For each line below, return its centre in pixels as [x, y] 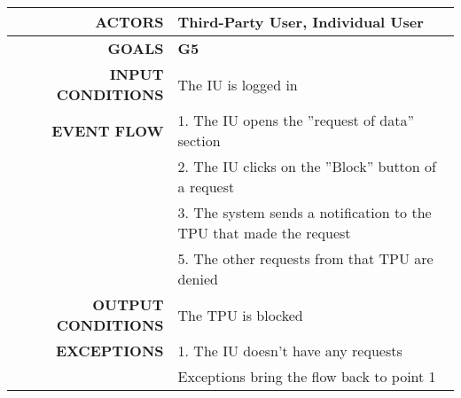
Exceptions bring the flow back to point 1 [307, 376]
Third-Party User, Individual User [301, 22]
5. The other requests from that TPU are [305, 258]
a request [206, 187]
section [199, 140]
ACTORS [129, 22]
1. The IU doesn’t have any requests [290, 351]
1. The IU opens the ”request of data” [296, 120]
